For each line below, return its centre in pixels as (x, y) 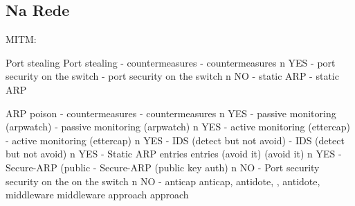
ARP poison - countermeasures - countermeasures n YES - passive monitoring (171, 113)
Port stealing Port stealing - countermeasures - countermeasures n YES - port (171, 62)
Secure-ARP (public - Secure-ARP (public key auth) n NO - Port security (163, 167)
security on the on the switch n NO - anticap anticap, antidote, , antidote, (163, 181)
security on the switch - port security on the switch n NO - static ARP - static (172, 76)
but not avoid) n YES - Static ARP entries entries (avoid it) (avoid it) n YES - (174, 154)
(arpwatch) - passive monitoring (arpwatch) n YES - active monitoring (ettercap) (178, 127)
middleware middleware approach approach (97, 195)
